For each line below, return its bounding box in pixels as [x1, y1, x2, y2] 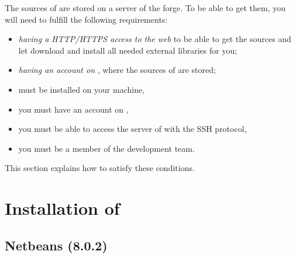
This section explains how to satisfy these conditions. [5, 162, 195, 174]
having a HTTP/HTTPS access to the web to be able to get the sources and [18, 33, 291, 45]
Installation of [5, 196, 120, 220]
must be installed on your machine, [18, 83, 145, 95]
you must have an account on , [18, 103, 129, 115]
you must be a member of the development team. [18, 142, 195, 154]
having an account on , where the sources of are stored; [18, 64, 216, 76]
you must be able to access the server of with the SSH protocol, [18, 123, 247, 135]
